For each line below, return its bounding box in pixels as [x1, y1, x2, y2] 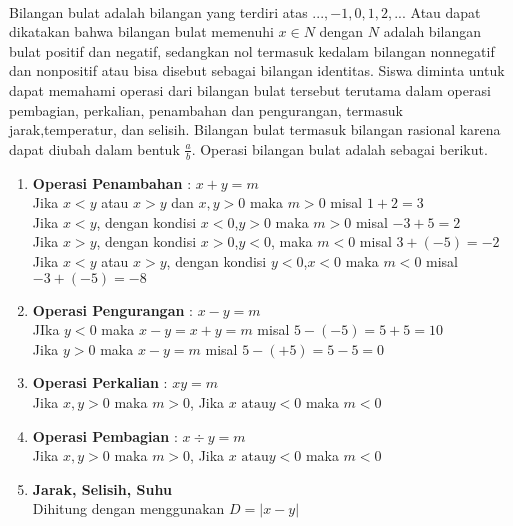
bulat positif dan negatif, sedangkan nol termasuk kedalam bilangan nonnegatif [9, 40, 495, 61]
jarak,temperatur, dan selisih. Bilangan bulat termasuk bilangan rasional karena [9, 119, 501, 140]
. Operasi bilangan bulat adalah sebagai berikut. [191, 138, 488, 159]
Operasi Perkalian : [32, 372, 168, 393]
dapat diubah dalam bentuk [9, 138, 180, 159]
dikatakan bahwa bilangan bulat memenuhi [9, 21, 274, 42]
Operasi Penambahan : [32, 172, 192, 193]
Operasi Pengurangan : [32, 299, 193, 320]
